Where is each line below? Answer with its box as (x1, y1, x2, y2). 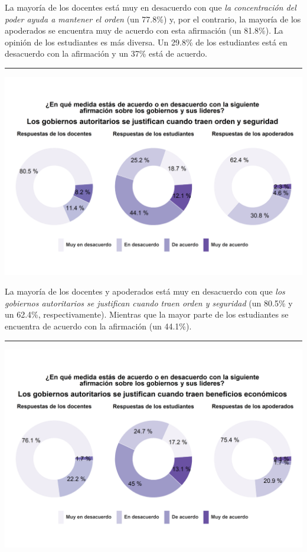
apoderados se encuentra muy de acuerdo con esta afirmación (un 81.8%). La (5, 24, 283, 37)
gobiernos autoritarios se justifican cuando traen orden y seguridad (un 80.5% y (5, 296, 293, 309)
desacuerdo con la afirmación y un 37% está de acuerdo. (5, 47, 207, 60)
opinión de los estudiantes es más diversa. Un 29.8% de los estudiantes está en (5, 35, 288, 48)
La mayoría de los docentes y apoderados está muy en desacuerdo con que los (5, 285, 285, 298)
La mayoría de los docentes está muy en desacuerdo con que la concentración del (5, 1, 296, 13)
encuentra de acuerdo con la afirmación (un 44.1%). (5, 320, 192, 332)
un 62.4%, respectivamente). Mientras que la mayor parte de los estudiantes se (5, 308, 289, 321)
